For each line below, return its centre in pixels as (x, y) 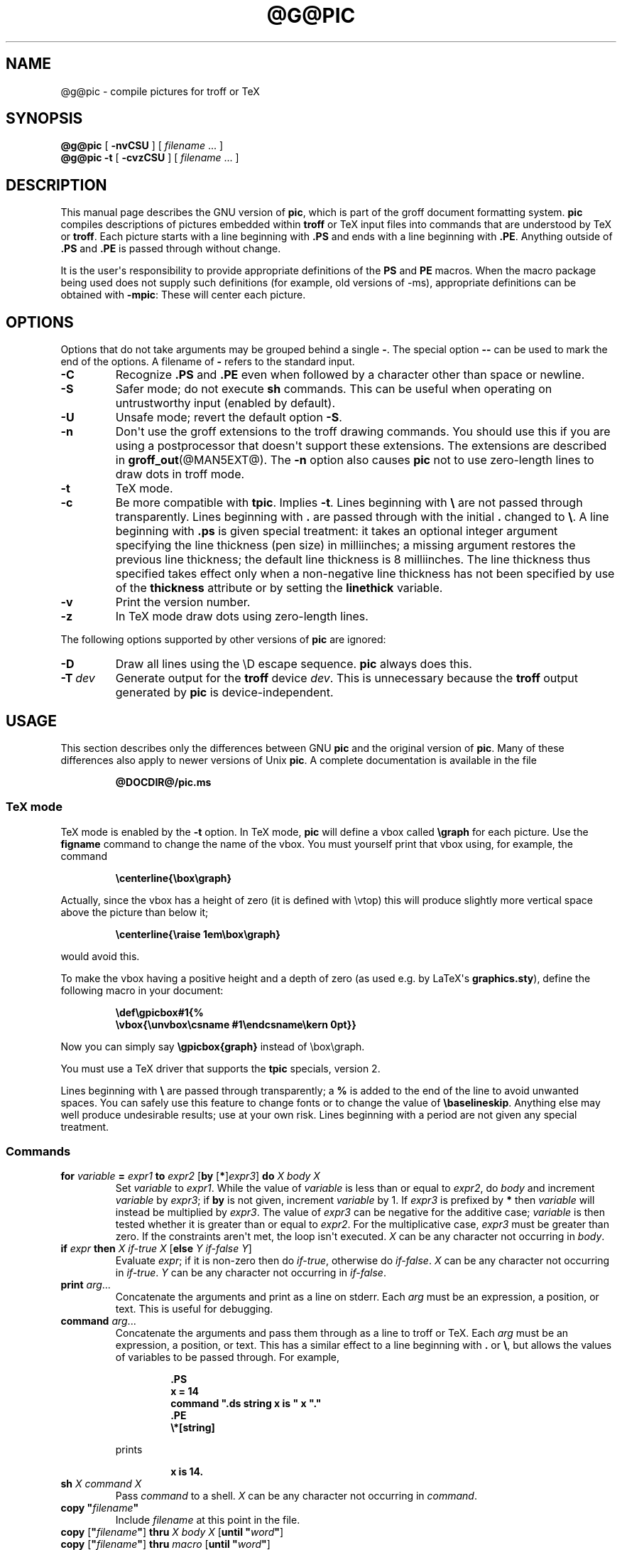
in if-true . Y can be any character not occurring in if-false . (251, 1273)
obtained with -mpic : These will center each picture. (183, 295)
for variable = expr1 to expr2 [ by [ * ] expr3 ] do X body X (190, 1176)
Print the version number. (183, 602)
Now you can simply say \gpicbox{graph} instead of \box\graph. (213, 1046)
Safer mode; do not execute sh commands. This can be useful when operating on (334, 389)
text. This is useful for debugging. (194, 1309)
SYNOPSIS (44, 119)
